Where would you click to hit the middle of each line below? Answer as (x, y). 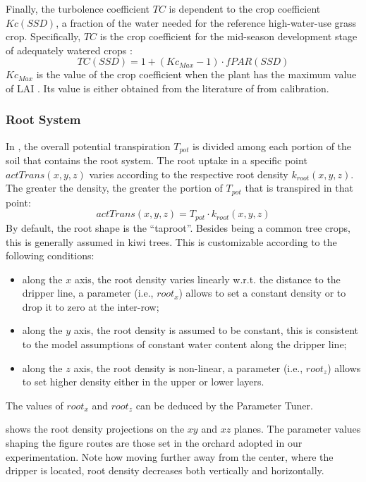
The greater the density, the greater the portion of (114, 188)
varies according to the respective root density (189, 174)
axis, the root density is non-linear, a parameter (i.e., (188, 367)
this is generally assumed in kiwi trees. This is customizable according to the (171, 241)
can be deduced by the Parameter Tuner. (224, 405)
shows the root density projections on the (95, 429)
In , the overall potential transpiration (88, 146)
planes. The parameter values (297, 429)
